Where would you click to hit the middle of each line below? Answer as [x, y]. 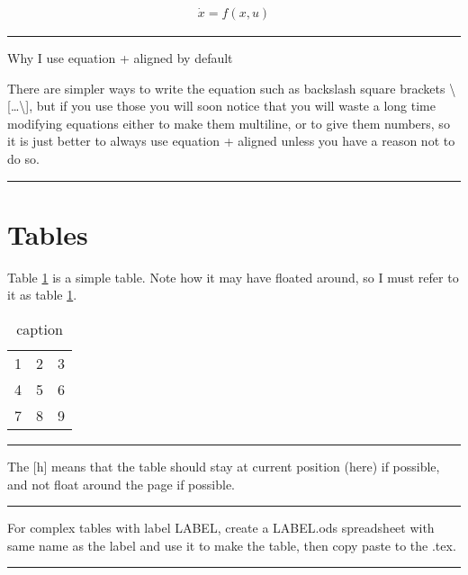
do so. [23, 158]
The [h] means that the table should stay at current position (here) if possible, [224, 466]
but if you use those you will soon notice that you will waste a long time [236, 106]
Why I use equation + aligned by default [120, 58]
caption [40, 328]
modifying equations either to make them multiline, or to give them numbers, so [229, 123]
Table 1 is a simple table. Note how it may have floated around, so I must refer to [233, 277]
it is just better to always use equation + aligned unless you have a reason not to [231, 141]
